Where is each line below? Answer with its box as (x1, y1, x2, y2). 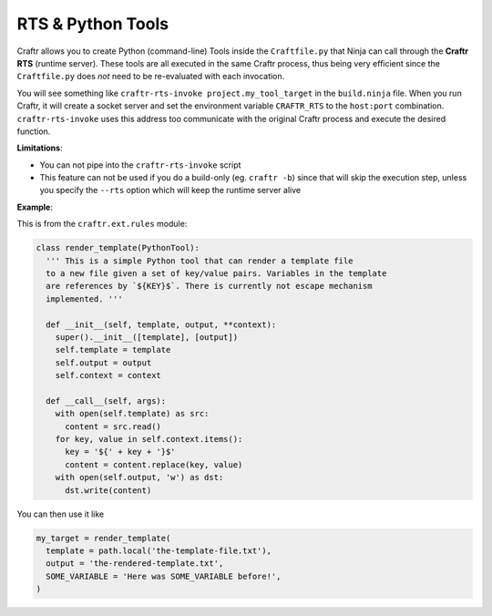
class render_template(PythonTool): (36, 242, 200, 253)
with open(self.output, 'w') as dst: (55, 472, 224, 483)
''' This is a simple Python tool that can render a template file (46, 255, 354, 266)
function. (16, 126, 51, 137)
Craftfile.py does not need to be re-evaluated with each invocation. (16, 71, 285, 82)
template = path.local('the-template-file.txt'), (46, 546, 272, 556)
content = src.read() (65, 421, 161, 432)
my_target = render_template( (36, 533, 171, 543)
